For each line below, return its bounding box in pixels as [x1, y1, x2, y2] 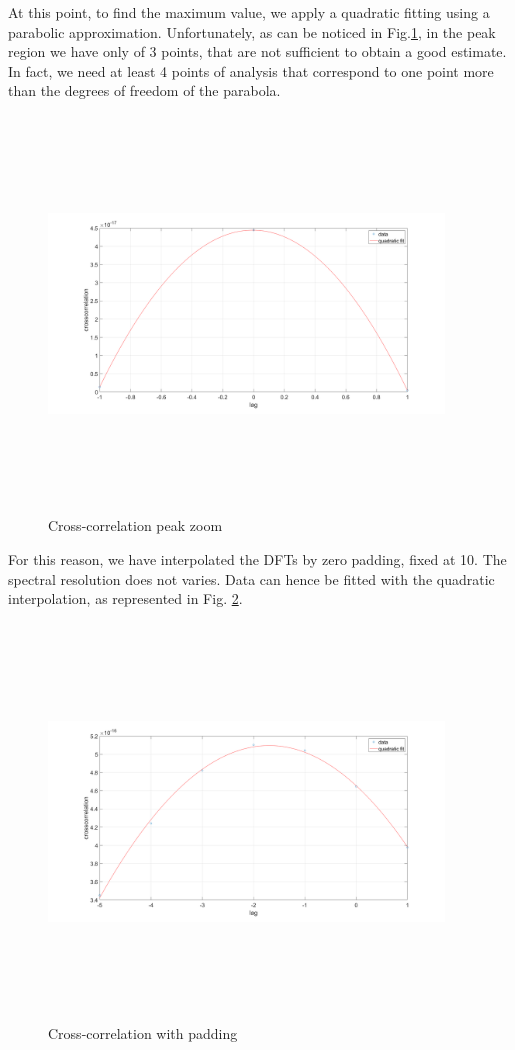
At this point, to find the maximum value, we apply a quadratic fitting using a [8, 2, 490, 22]
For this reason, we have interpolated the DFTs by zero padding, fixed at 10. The [8, 549, 507, 569]
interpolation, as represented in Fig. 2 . [8, 588, 243, 609]
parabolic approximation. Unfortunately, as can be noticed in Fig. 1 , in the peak [8, 21, 496, 42]
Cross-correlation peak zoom [48, 515, 223, 536]
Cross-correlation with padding [48, 1023, 238, 1044]
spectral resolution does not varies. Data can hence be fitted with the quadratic [8, 568, 495, 589]
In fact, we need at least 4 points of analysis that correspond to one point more [8, 60, 494, 81]
